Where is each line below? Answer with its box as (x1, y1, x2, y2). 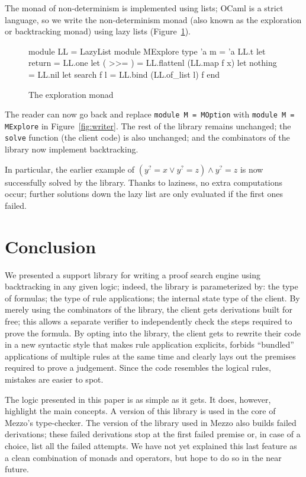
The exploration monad (28, 88, 114, 100)
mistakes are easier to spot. (5, 373, 104, 385)
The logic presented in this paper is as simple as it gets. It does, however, (5, 393, 271, 405)
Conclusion (5, 234, 96, 258)
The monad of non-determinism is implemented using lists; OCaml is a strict (5, 2, 284, 14)
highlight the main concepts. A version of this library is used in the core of (5, 405, 276, 417)
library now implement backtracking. (5, 143, 138, 155)
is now (240, 163, 263, 175)
